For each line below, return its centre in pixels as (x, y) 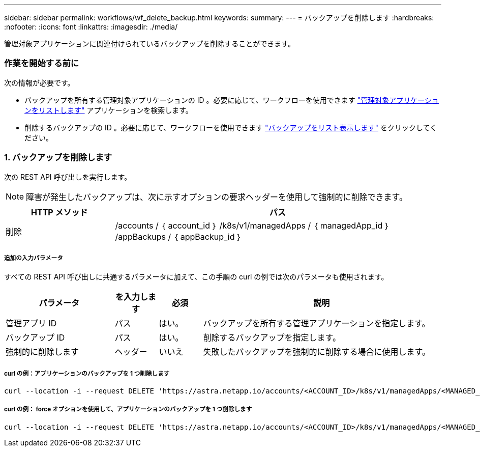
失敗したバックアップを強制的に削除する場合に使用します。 (317, 352)
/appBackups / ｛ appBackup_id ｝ (178, 236)
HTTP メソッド (59, 212)
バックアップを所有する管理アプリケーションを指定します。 (317, 323)
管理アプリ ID (31, 323)
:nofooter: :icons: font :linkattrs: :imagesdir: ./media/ (91, 27)
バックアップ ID (35, 338)
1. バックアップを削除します (58, 158)
